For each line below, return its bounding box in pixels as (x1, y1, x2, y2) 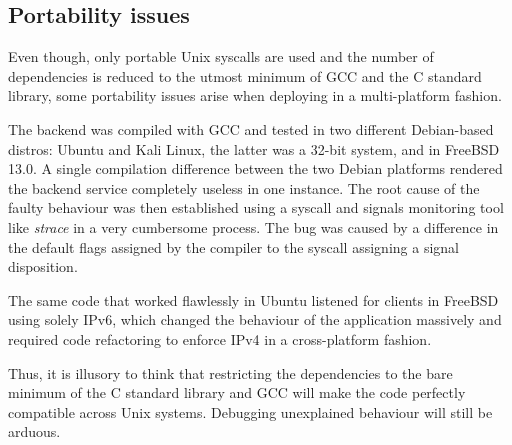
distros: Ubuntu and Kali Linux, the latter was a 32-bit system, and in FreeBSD (8, 138, 500, 159)
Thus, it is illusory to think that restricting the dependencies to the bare (8, 362, 453, 383)
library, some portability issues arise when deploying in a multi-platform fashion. (8, 85, 502, 106)
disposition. (8, 256, 78, 277)
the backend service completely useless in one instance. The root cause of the (8, 177, 480, 198)
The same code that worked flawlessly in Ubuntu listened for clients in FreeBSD (8, 289, 499, 310)
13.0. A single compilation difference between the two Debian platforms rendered (8, 158, 503, 179)
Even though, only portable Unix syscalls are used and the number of (8, 46, 434, 67)
